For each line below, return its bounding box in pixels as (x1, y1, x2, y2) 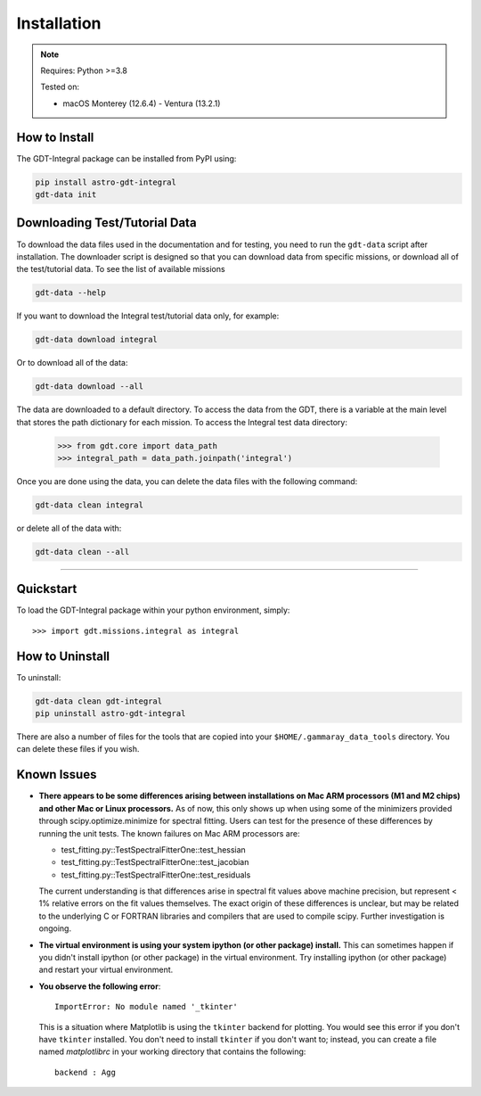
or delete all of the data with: (16, 523, 122, 533)
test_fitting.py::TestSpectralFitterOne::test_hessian (61, 844, 247, 855)
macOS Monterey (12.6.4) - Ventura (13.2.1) (62, 98, 221, 109)
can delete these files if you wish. (16, 744, 140, 754)
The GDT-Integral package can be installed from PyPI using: (16, 152, 237, 164)
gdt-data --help (35, 288, 107, 298)
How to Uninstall (16, 648, 110, 663)
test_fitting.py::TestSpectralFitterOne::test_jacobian (61, 857, 249, 868)
